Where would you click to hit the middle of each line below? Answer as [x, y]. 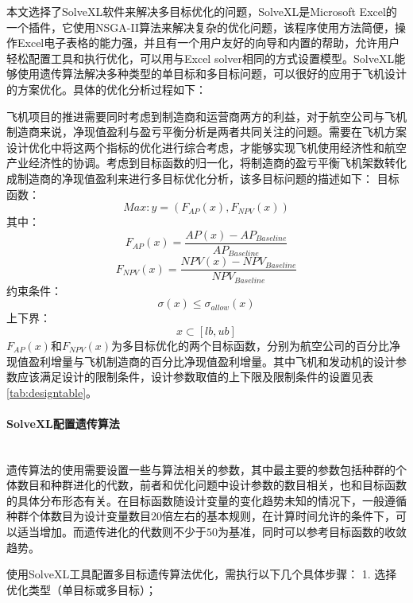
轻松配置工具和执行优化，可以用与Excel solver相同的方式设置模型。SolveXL [201, 58]
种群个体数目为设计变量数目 [79, 516]
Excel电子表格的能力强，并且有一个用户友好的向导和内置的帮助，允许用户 [208, 43]
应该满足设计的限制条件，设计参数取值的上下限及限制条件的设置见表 [195, 377]
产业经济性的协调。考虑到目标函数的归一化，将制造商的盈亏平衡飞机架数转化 [206, 163]
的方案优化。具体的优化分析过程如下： [106, 89]
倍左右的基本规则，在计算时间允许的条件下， [279, 516]
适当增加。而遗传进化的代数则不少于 [112, 532]
